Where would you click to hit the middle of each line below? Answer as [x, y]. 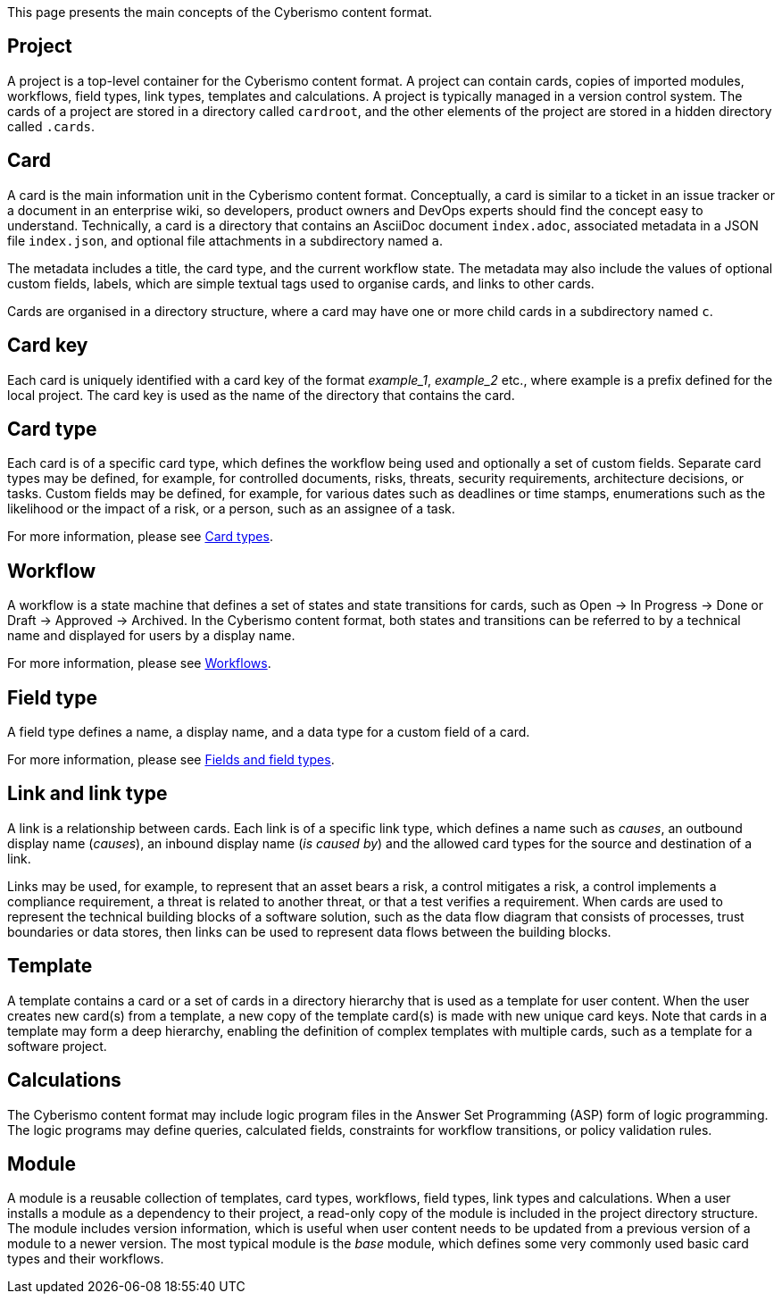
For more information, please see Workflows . [139, 663]
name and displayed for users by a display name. [151, 636]
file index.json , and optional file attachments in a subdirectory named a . [225, 240]
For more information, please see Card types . [140, 537]
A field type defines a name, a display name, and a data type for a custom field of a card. [269, 732]
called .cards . [51, 126]
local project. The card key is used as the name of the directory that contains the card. [261, 395]
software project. [57, 1046]
